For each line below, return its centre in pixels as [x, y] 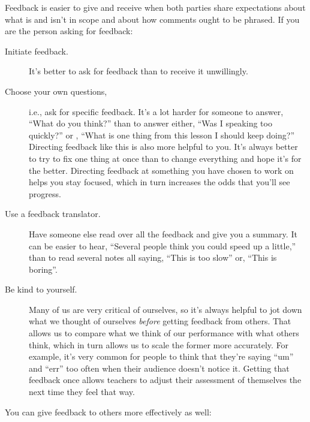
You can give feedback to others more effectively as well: [108, 412]
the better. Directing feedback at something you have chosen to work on [161, 170]
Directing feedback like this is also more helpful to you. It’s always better [163, 147]
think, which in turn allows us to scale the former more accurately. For [159, 344]
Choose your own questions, [56, 91]
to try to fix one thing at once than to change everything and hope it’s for [165, 158]
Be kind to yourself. [41, 289]
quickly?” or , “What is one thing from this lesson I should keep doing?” [162, 135]
